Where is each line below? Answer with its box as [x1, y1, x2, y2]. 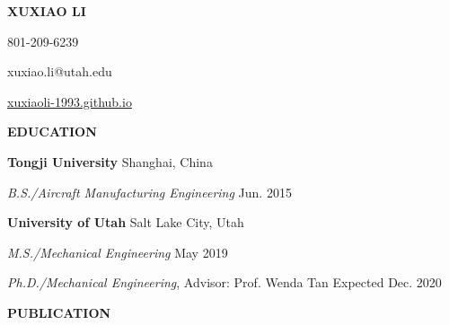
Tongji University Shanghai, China [7, 152, 213, 171]
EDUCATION [7, 122, 97, 141]
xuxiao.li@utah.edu [7, 62, 112, 81]
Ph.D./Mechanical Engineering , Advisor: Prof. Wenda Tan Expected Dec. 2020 [7, 273, 442, 292]
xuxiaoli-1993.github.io [7, 92, 132, 110]
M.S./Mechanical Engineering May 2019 [7, 242, 228, 261]
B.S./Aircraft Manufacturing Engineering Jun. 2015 [7, 182, 292, 201]
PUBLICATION [7, 303, 111, 321]
